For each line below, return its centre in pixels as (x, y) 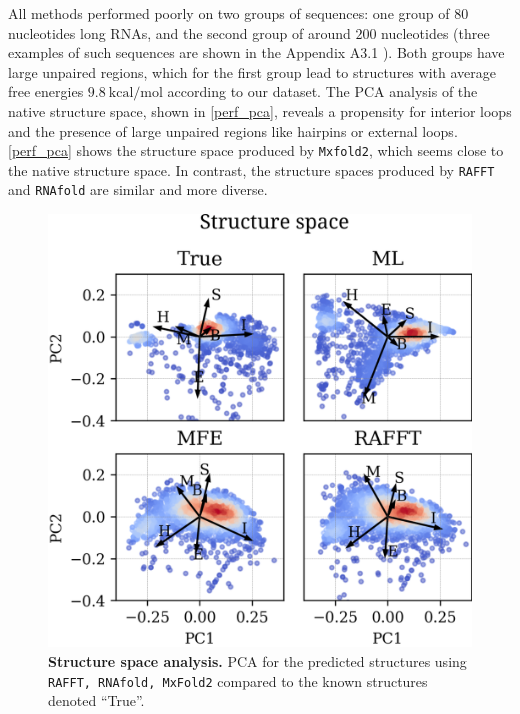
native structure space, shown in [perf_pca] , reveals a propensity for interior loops (260, 110)
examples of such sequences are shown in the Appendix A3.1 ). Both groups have (256, 52)
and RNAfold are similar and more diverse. (138, 189)
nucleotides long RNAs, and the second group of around (179, 32)
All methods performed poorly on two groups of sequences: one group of (229, 13)
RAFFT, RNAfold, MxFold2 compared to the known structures (238, 680)
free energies (46, 91)
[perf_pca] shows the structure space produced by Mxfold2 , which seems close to (256, 150)
